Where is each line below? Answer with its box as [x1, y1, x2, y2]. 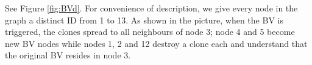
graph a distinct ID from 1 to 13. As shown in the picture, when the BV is [5, 13, 283, 26]
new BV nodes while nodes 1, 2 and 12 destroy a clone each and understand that [5, 37, 308, 49]
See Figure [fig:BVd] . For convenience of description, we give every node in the [5, 2, 298, 14]
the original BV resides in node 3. [5, 49, 131, 61]
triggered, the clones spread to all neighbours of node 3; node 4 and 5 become [5, 25, 295, 38]
